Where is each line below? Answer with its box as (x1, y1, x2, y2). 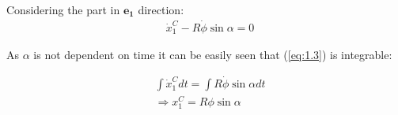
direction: (138, 2, 184, 17)
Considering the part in (6, 2, 120, 17)
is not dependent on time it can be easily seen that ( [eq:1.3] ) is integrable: (33, 46, 392, 63)
